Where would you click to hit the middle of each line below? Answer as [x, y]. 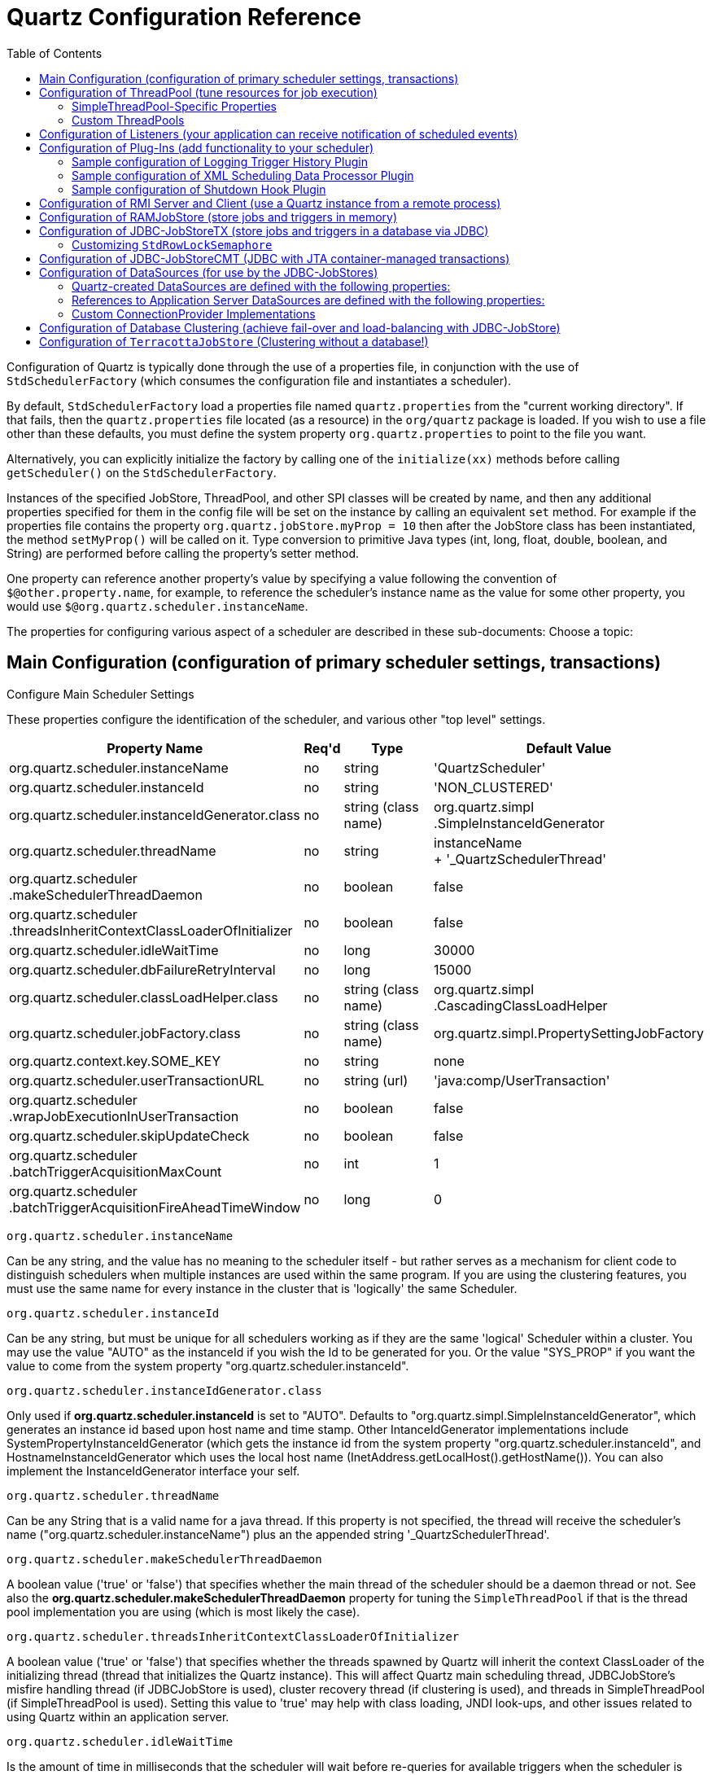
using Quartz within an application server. [118, 1716]
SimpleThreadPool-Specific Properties [174, 106]
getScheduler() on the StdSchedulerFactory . [142, 472]
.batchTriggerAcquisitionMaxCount [116, 1171]
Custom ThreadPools [128, 120]
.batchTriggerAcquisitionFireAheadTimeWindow [155, 1207]
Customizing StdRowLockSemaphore [172, 244]
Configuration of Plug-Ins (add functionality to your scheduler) [207, 147]
